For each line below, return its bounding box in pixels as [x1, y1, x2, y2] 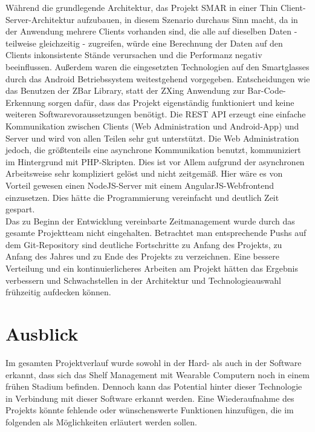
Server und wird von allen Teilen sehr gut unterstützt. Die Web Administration [5, 131, 299, 144]
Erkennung [5, 96, 45, 108]
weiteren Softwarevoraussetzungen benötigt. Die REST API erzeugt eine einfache [5, 108, 306, 120]
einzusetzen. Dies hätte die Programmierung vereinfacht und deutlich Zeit [5, 191, 279, 203]
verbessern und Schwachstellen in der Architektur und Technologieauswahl [5, 273, 281, 286]
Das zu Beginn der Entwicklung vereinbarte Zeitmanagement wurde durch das [5, 214, 295, 227]
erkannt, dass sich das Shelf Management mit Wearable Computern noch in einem [5, 368, 310, 381]
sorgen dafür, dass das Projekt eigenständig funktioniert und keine [48, 96, 294, 108]
